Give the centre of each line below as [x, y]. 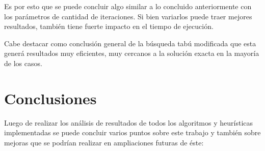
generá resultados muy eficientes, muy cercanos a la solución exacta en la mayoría [132, 53]
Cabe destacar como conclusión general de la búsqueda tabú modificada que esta [130, 43]
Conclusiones [50, 98]
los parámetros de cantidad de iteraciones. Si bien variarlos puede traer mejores [128, 16]
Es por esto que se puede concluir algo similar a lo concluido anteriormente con [128, 6]
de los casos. [23, 63]
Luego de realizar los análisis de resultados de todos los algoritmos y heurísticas [129, 122]
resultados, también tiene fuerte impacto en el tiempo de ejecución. [109, 26]
